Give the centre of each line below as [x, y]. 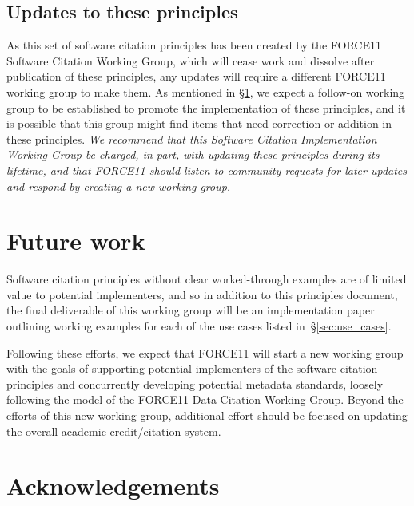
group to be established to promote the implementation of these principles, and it [206, 107]
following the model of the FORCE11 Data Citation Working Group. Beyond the [205, 399]
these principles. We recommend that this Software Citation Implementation [192, 138]
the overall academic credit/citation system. [114, 431]
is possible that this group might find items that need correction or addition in [199, 123]
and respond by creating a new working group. [119, 186]
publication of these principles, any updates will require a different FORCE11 [196, 76]
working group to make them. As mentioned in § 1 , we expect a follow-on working [206, 91]
